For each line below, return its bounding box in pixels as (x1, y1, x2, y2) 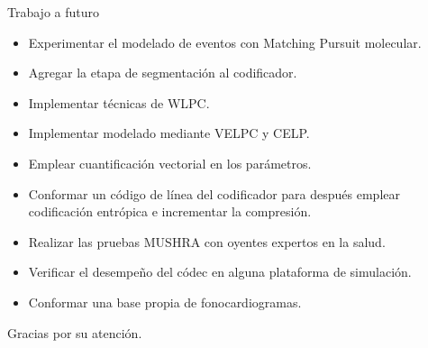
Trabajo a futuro (7, 3, 100, 21)
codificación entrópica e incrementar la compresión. (28, 202, 312, 221)
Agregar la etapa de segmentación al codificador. (28, 63, 297, 82)
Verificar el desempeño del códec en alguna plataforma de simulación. (28, 262, 412, 281)
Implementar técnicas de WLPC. (28, 93, 210, 112)
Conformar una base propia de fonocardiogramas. (28, 292, 302, 311)
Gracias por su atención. (7, 323, 142, 342)
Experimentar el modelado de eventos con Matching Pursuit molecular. (28, 32, 422, 51)
